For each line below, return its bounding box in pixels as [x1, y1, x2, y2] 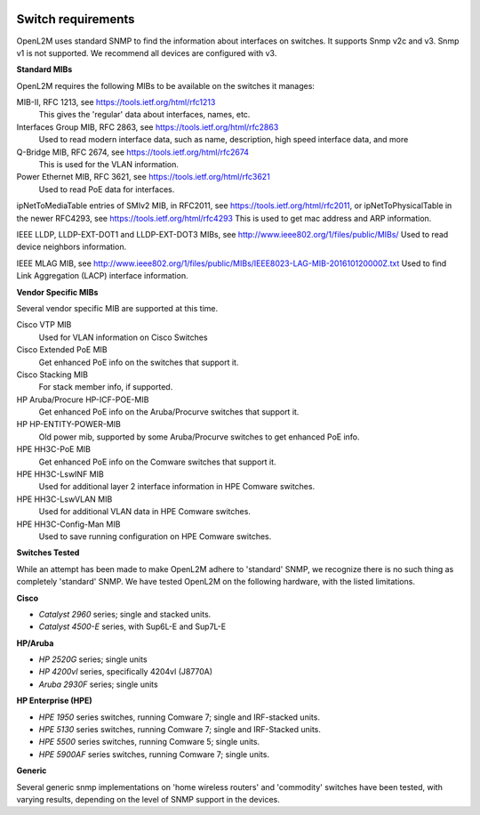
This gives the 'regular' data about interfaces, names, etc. [38, 109, 251, 120]
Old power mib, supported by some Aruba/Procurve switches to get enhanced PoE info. [38, 432, 360, 442]
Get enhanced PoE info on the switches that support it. [38, 357, 239, 367]
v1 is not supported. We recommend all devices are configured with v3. [16, 47, 277, 58]
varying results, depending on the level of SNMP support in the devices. [16, 795, 280, 804]
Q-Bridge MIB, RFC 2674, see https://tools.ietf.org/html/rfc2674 [16, 147, 249, 157]
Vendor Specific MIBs [16, 286, 99, 297]
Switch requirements [16, 12, 135, 27]
